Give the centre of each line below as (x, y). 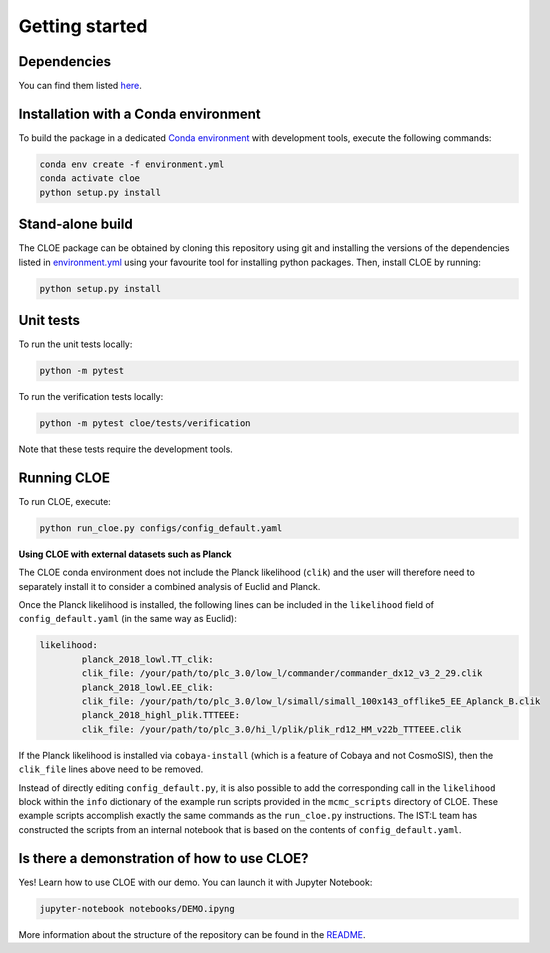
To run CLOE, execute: (65, 501)
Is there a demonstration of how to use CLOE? (163, 858)
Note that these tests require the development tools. (126, 449)
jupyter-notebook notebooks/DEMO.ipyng (137, 908)
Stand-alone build (76, 224)
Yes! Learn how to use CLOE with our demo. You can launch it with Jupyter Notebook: (195, 882)
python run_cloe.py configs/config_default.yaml (161, 528)
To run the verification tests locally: (91, 397)
